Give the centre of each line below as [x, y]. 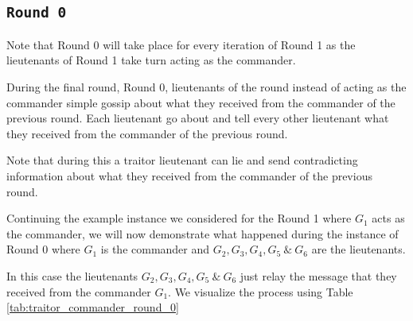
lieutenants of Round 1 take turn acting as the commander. [151, 60]
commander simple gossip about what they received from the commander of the [201, 102]
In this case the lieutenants [72, 275]
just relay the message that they [318, 275]
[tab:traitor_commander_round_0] [93, 307]
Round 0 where [43, 249]
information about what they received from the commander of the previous [189, 175]
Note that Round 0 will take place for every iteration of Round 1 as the [181, 44]
